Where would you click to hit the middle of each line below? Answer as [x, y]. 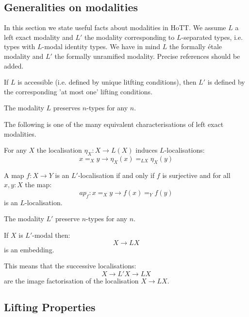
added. [14, 65]
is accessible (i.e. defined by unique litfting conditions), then [107, 82]
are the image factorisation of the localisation [71, 280]
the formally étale [196, 46]
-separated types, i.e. [212, 37]
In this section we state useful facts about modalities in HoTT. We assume [115, 27]
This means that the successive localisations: [70, 266]
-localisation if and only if [116, 175]
